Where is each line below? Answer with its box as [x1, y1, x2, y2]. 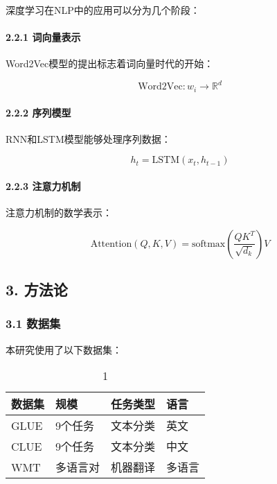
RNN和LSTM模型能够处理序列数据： [6, 131, 171, 146]
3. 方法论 [6, 279, 68, 300]
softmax [191, 239, 226, 249]
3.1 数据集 [6, 315, 61, 332]
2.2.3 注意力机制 [6, 178, 81, 193]
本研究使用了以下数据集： [6, 342, 122, 356]
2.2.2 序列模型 [6, 105, 71, 119]
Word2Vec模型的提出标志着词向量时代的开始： [6, 56, 214, 71]
